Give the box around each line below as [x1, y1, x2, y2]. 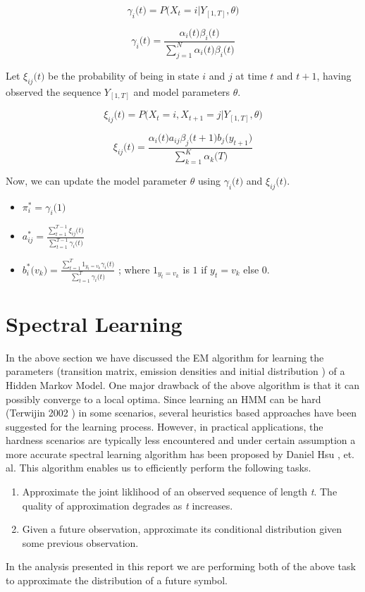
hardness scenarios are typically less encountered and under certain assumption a [6, 433, 356, 448]
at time [235, 68, 267, 82]
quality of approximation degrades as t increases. [22, 498, 233, 512]
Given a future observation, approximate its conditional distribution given [22, 522, 342, 536]
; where [118, 261, 150, 276]
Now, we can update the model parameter [6, 173, 187, 187]
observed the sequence [6, 84, 101, 99]
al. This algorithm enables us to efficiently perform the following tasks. [6, 460, 311, 475]
